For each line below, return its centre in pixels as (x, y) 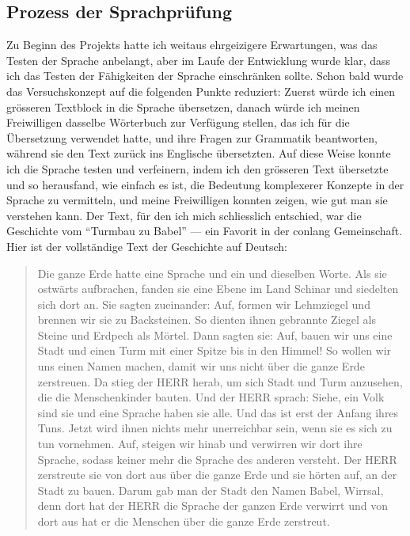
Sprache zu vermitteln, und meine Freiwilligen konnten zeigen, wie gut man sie (197, 200)
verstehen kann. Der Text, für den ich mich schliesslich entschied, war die (184, 215)
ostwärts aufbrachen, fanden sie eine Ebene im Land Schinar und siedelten (218, 289)
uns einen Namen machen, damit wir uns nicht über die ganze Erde (201, 366)
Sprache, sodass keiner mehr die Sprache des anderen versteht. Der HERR (217, 459)
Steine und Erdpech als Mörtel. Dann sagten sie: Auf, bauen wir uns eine (215, 335)
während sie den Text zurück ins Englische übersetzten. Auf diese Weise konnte (199, 153)
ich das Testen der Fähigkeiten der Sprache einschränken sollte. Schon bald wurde (205, 76)
